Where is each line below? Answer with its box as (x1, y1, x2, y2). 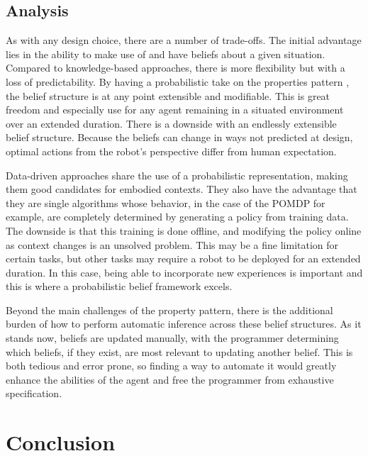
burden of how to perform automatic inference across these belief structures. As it (6, 316, 362, 331)
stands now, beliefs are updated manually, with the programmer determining (6, 330, 339, 345)
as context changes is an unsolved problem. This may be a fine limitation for (6, 237, 339, 252)
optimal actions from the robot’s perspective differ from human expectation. (6, 143, 337, 158)
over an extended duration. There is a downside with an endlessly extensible (6, 116, 337, 130)
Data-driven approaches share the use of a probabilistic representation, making (6, 167, 348, 182)
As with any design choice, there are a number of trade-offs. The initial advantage (6, 33, 362, 48)
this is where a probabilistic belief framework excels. (6, 279, 233, 294)
